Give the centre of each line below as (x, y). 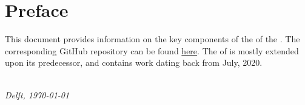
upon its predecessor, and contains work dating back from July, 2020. (134, 62)
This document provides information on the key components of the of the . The (152, 39)
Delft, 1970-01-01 (37, 94)
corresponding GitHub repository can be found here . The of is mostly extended (152, 50)
